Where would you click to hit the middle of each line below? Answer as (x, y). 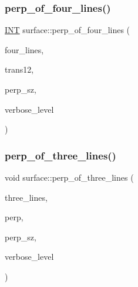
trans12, (19, 69)
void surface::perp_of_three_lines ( (69, 177)
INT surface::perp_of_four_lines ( (68, 30)
